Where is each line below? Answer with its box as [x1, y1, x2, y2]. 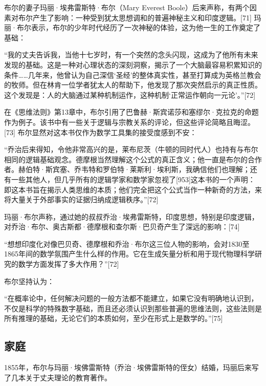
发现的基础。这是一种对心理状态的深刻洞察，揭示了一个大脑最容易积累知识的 [4, 59, 262, 70]
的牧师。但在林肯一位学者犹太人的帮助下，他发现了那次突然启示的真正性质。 [4, 79, 262, 90]
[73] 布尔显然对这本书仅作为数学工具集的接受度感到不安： [4, 126, 197, 137]
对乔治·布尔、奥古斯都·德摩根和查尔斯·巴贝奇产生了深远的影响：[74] [4, 221, 240, 232]
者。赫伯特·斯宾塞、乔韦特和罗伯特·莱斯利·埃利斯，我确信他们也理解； [4, 164, 250, 175]
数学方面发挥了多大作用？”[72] [18, 259, 119, 269]
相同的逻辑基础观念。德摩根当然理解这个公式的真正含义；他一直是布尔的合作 [4, 154, 262, 164]
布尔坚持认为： [4, 275, 54, 286]
